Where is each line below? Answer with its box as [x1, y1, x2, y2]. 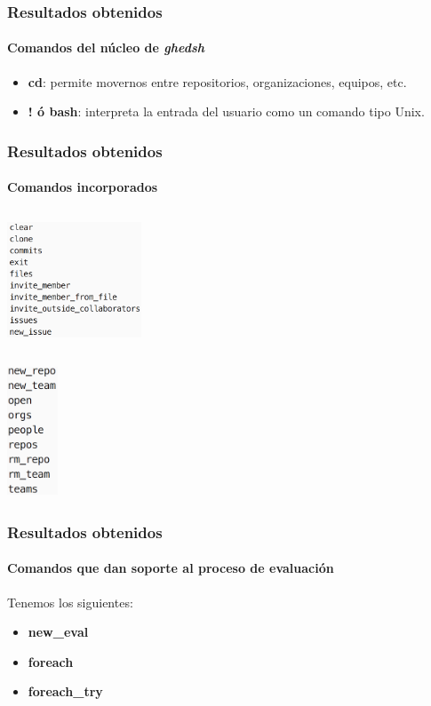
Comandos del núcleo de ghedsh [7, 38, 204, 57]
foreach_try [28, 682, 103, 701]
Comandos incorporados [7, 178, 158, 196]
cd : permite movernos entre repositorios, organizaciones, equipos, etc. [28, 72, 407, 91]
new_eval [28, 623, 89, 641]
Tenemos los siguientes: [7, 592, 133, 611]
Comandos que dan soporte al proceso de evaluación [7, 559, 334, 577]
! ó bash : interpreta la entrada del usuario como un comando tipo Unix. [28, 102, 425, 121]
